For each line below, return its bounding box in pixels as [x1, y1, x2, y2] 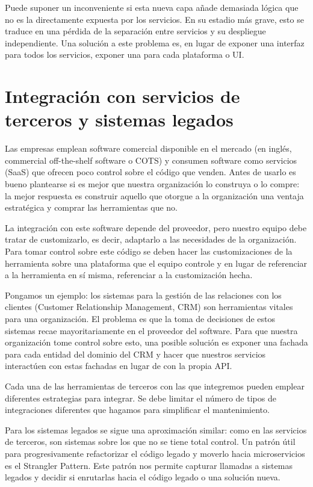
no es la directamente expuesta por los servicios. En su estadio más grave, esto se [5, 13, 304, 25]
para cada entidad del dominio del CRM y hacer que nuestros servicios [5, 347, 266, 360]
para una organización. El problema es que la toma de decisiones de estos [5, 312, 276, 324]
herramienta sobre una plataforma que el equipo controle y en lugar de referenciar [5, 256, 308, 269]
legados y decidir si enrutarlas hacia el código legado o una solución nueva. [5, 471, 280, 483]
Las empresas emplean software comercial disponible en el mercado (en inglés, [5, 142, 292, 155]
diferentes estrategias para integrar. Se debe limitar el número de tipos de [5, 391, 276, 404]
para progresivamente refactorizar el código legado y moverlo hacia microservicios [5, 447, 305, 459]
